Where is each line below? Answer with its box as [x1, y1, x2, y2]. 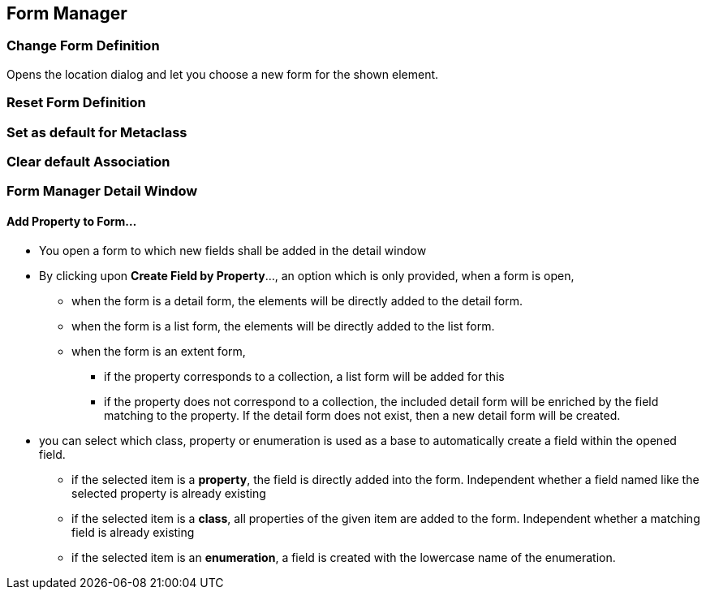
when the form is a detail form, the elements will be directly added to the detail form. [71, 293, 523, 308]
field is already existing [71, 525, 195, 539]
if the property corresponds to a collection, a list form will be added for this [104, 369, 505, 383]
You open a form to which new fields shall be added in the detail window [39, 243, 427, 257]
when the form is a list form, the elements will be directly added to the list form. [71, 318, 495, 333]
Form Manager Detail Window [6, 183, 198, 200]
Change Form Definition [6, 37, 160, 54]
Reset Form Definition [6, 94, 146, 111]
